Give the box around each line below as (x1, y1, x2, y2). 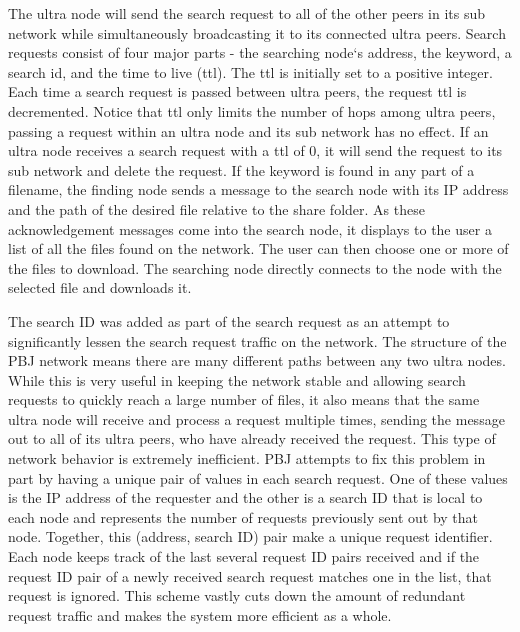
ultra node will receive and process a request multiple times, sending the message (8, 408, 505, 429)
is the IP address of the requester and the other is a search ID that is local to (8, 487, 483, 508)
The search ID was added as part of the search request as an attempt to (8, 310, 450, 331)
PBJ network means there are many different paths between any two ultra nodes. (8, 350, 506, 371)
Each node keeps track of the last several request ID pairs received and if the (8, 546, 480, 567)
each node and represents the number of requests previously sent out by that (8, 506, 479, 527)
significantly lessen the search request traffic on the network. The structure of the (8, 330, 507, 351)
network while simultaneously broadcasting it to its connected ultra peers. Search (8, 22, 506, 43)
